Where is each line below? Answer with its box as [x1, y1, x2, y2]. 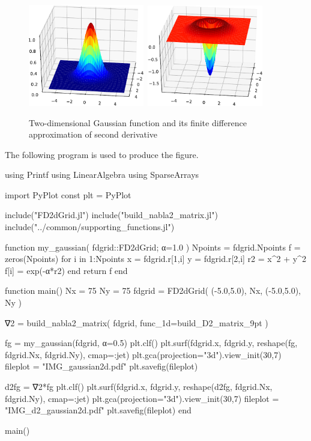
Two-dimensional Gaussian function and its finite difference [29, 116, 247, 129]
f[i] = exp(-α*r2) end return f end [5, 264, 128, 276]
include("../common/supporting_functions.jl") [5, 221, 175, 233]
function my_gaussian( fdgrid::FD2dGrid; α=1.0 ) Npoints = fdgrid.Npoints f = [5, 240, 301, 253]
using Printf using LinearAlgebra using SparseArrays [5, 168, 199, 181]
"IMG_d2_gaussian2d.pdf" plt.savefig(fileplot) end [5, 404, 192, 416]
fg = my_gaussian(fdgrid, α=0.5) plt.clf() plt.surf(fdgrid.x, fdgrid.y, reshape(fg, [5, 336, 298, 349]
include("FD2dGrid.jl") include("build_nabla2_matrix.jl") [5, 208, 218, 221]
